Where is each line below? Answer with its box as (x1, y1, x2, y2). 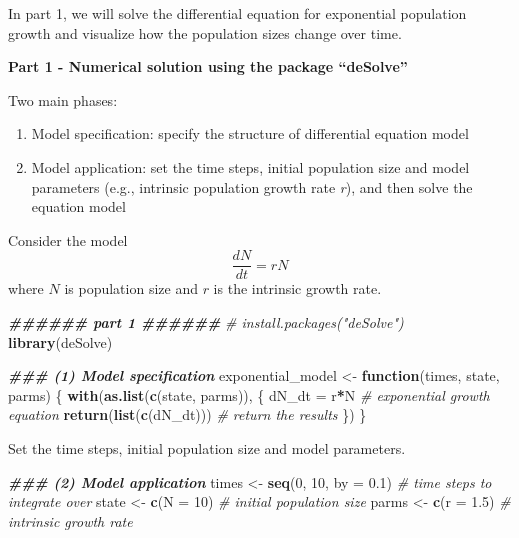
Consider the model (8, 229, 128, 250)
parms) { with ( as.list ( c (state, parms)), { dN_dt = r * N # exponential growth (8, 384, 490, 405)
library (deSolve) (8, 331, 113, 352)
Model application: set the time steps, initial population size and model (31, 156, 470, 177)
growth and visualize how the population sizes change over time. (8, 22, 402, 43)
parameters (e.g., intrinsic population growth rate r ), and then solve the (31, 176, 473, 197)
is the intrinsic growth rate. (213, 278, 382, 299)
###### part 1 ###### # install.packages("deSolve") (8, 312, 404, 332)
